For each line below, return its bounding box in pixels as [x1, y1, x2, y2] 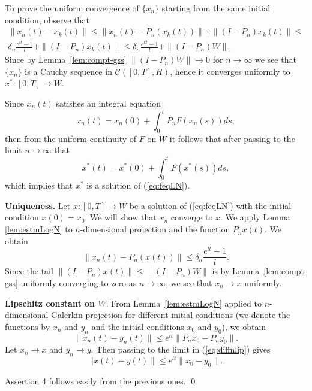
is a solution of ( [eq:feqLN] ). [86, 179, 190, 192]
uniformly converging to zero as [20, 277, 137, 289]
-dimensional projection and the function [80, 223, 230, 235]
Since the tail [5, 265, 53, 277]
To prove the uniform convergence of [5, 2, 139, 14]
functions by [5, 320, 50, 332]
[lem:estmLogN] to [5, 223, 73, 235]
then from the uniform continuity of [5, 132, 137, 144]
